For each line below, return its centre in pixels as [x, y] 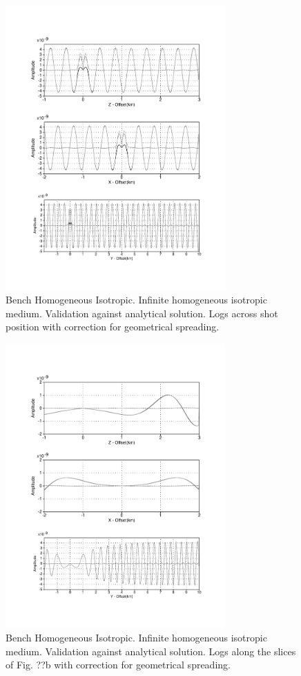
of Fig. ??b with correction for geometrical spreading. [118, 665]
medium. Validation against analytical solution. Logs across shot [142, 313]
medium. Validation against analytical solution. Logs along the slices [151, 651]
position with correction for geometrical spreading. [113, 327]
